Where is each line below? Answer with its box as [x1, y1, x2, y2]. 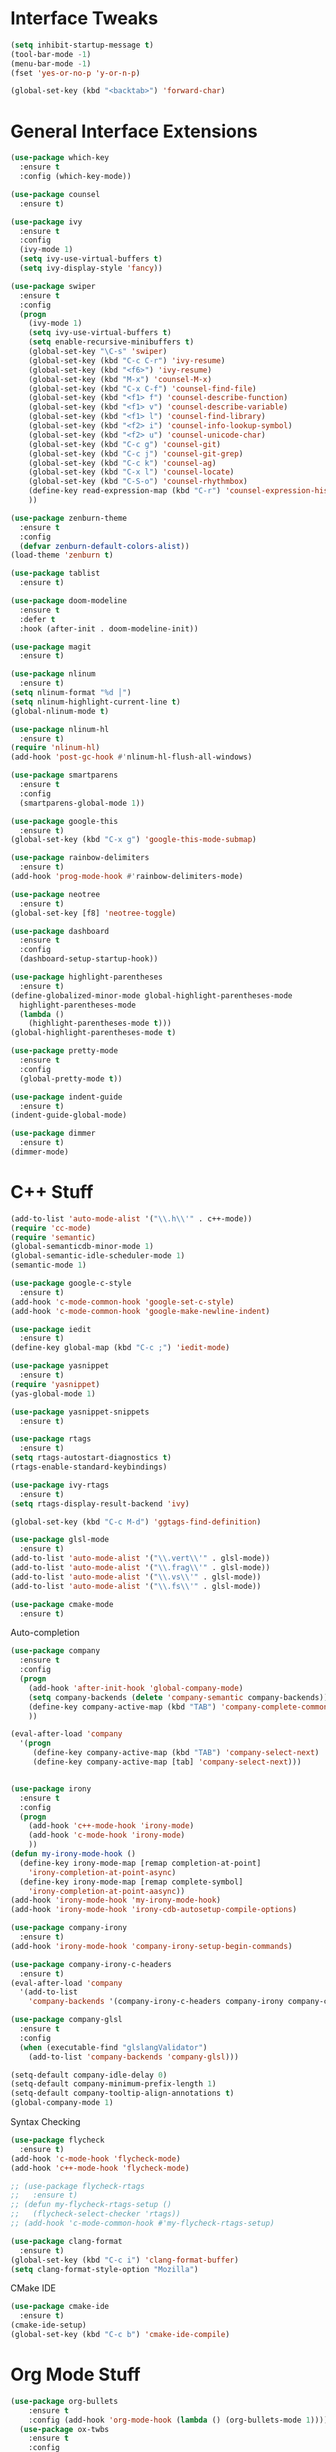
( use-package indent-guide [10, 1092, 123, 1102]
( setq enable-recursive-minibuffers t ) [28, 337, 195, 347]
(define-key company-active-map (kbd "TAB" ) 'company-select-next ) [32, 1748, 320, 1758]
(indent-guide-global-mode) [10, 1110, 128, 1121]
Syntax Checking [10, 2116, 81, 2128]
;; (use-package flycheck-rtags [10, 2181, 145, 2191]
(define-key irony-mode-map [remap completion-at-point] [19, 1858, 262, 1868]
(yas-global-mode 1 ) [10, 1388, 97, 1399]
